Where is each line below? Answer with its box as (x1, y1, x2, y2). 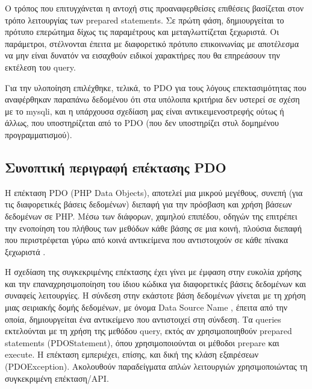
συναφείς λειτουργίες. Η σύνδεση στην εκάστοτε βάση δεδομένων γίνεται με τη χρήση (5, 289, 306, 302)
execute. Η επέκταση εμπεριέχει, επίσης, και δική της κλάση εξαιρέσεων (5, 348, 259, 361)
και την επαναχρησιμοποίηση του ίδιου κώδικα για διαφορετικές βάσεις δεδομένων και (5, 277, 306, 289)
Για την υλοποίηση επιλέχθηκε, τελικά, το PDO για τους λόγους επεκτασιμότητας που (5, 81, 307, 93)
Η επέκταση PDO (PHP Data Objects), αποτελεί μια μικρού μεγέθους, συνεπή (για (5, 186, 303, 198)
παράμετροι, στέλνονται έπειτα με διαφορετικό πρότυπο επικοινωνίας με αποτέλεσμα (5, 37, 299, 49)
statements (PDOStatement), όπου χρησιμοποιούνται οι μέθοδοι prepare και (5, 336, 279, 349)
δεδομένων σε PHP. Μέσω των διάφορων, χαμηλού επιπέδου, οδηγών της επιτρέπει (5, 209, 298, 222)
